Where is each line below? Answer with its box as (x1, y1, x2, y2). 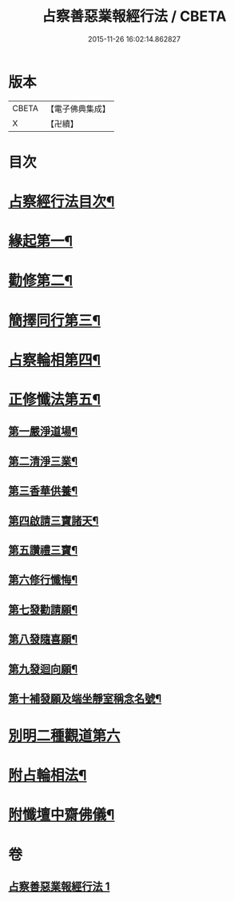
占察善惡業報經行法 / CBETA (42, 7, 227, 26)
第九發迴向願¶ (8, 662, 78, 676)
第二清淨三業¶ (8, 454, 78, 468)
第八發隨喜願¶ (8, 632, 78, 646)
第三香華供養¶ (8, 484, 78, 498)
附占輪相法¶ (8, 767, 87, 784)
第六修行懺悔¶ (8, 573, 78, 587)
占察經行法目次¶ (8, 193, 115, 211)
